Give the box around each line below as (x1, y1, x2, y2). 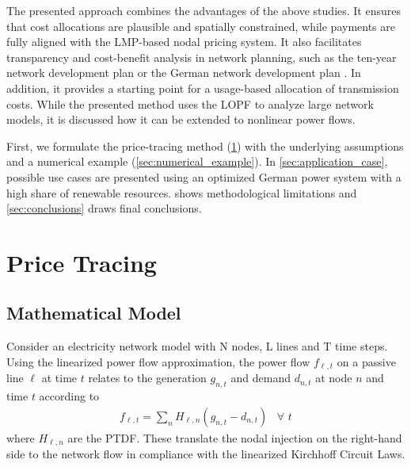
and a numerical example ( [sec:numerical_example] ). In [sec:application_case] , (6, 153, 388, 170)
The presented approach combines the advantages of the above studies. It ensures (6, 2, 401, 18)
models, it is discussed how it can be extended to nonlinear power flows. (6, 111, 356, 128)
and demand (230, 369, 291, 386)
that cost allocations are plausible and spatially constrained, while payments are (6, 17, 395, 34)
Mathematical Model (6, 300, 181, 325)
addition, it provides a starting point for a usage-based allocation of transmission (6, 79, 399, 96)
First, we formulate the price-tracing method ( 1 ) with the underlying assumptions (6, 137, 404, 154)
